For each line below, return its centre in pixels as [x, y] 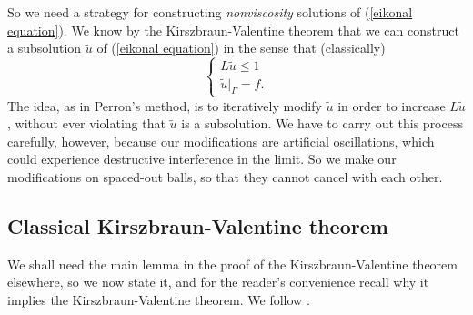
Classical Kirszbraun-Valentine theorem [198, 225]
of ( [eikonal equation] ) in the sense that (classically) [241, 48]
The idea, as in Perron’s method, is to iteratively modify [165, 105]
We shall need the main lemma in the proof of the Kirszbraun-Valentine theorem [232, 264]
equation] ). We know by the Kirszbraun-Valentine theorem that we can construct [233, 30]
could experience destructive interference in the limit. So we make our [202, 159]
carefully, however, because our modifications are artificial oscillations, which [221, 141]
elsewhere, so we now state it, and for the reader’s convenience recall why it [218, 282]
